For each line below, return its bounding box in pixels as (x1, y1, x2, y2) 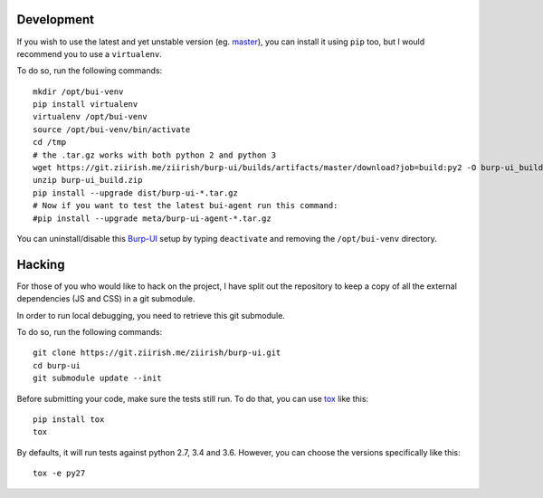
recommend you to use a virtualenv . (16, 48, 162, 59)
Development (16, 12, 95, 27)
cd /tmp (33, 137, 67, 148)
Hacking (16, 256, 65, 272)
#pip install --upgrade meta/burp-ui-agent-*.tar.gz (33, 213, 271, 224)
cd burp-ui (33, 360, 81, 370)
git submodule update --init (33, 373, 162, 384)
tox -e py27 (33, 468, 86, 479)
